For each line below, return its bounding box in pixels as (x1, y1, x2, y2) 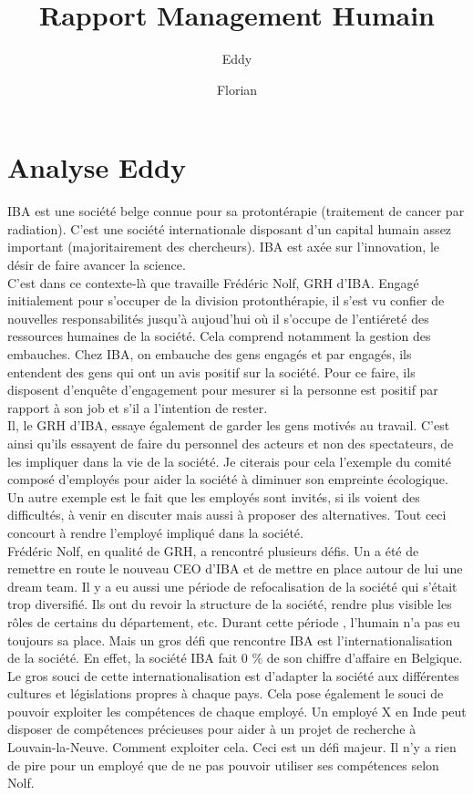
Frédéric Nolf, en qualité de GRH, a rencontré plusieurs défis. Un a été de (7, 541, 419, 560)
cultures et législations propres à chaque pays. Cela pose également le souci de (7, 684, 444, 703)
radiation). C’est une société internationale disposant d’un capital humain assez (7, 219, 452, 238)
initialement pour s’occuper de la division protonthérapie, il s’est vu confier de (7, 291, 445, 310)
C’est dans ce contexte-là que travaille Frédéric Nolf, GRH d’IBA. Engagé (7, 273, 419, 292)
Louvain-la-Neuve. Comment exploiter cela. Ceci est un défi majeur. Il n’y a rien (7, 738, 457, 757)
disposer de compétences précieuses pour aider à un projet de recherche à (7, 719, 416, 738)
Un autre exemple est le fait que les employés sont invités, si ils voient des (7, 487, 420, 506)
